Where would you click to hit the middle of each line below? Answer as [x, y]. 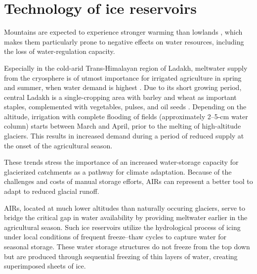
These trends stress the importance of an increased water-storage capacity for [121, 162]
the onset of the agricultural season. [58, 145]
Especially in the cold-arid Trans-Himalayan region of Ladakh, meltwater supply [126, 68]
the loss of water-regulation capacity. [60, 51]
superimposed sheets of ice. [45, 266]
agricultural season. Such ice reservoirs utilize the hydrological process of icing [122, 227]
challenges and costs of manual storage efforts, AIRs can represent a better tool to [128, 181]
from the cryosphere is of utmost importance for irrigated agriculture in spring [123, 77]
